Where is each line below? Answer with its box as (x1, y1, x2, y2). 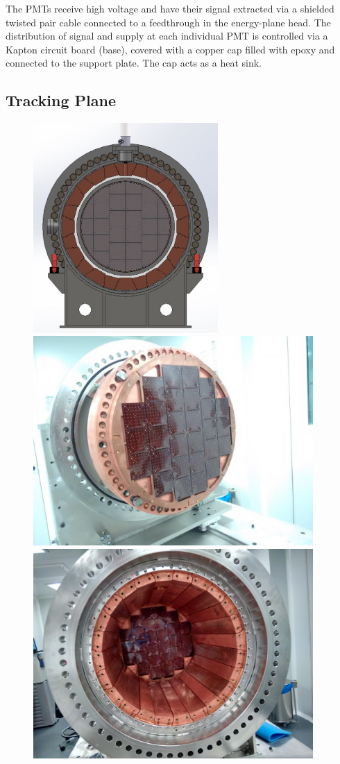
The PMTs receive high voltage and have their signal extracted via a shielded (6, 1, 334, 15)
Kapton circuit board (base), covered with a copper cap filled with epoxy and (6, 42, 335, 56)
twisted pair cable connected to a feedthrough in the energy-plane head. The (6, 15, 331, 29)
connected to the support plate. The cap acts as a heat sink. (6, 56, 262, 70)
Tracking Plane (6, 90, 116, 111)
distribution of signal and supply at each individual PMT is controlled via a (6, 28, 328, 43)
